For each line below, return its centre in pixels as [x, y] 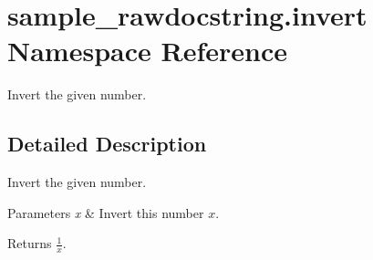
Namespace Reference [147, 51]
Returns [30, 243]
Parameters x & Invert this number [106, 212]
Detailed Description [107, 144]
